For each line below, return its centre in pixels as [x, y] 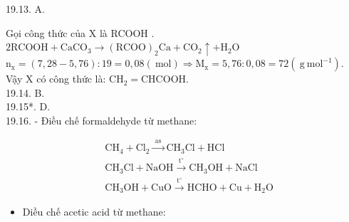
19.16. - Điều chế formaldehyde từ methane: [101, 120]
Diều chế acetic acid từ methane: [94, 212]
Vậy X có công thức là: [56, 79]
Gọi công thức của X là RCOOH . [80, 32]
